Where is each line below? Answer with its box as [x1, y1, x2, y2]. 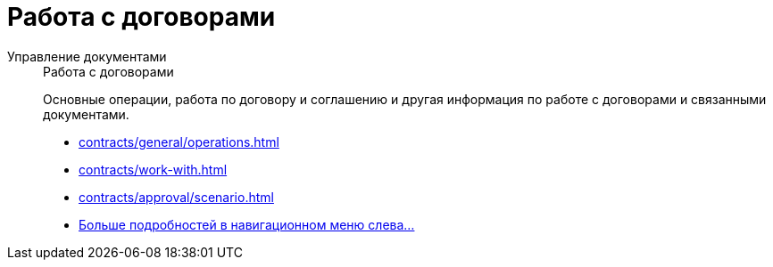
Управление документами [7, 48, 167, 64]
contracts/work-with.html [79, 161, 228, 177]
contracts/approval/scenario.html [79, 189, 274, 205]
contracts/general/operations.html [79, 133, 279, 150]
